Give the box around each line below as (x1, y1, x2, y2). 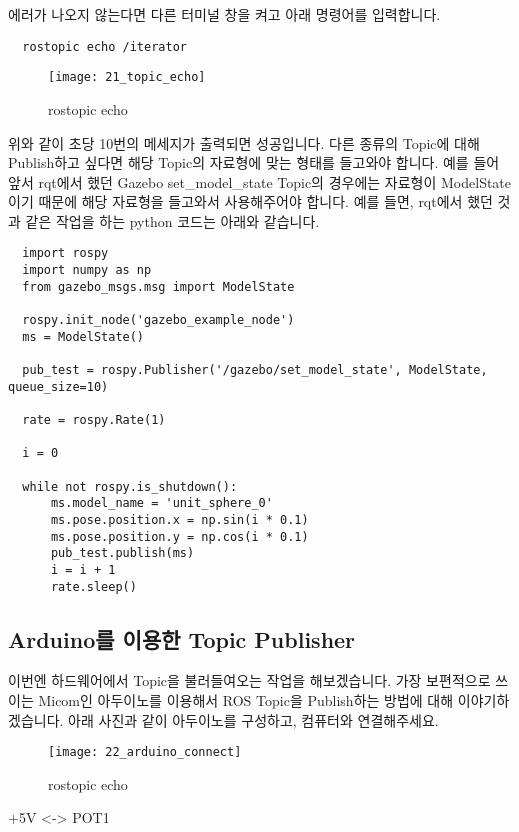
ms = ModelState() (22, 329, 145, 344)
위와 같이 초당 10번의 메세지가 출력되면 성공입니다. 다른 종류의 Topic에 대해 (8, 132, 480, 153)
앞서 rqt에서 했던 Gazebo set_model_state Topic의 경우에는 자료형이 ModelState (8, 171, 512, 192)
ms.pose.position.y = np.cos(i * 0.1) (50, 529, 309, 544)
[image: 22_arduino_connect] (48, 745, 242, 760)
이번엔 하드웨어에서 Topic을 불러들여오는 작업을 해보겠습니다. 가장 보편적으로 (8, 670, 491, 691)
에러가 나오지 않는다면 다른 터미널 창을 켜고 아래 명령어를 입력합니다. (8, 4, 441, 24)
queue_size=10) (8, 379, 109, 394)
